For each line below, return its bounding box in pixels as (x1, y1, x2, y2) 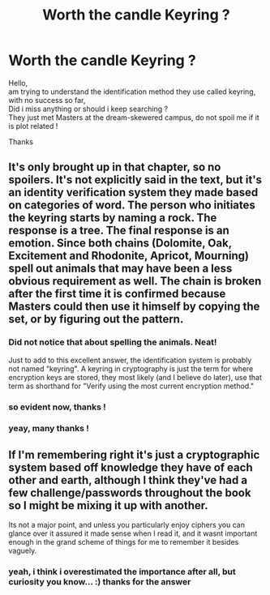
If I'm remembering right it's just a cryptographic (8, 447, 260, 461)
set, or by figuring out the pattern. (8, 312, 184, 326)
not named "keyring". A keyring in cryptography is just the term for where (8, 363, 254, 374)
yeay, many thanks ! (8, 423, 89, 434)
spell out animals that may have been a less (8, 262, 233, 276)
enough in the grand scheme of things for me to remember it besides (8, 537, 239, 547)
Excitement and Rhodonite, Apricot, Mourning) (8, 249, 250, 263)
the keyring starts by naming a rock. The (8, 211, 217, 225)
